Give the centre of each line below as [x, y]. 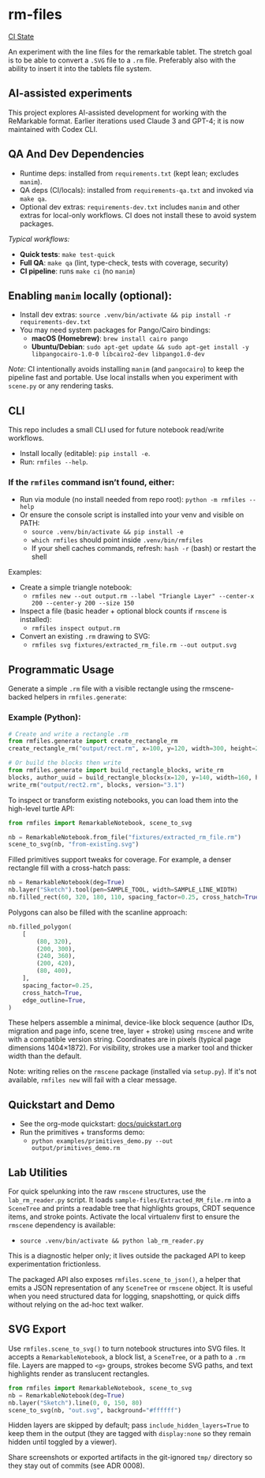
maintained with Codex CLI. [53, 129]
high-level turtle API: [41, 809]
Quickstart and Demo [62, 1105]
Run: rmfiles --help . [54, 462]
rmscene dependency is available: [62, 1225]
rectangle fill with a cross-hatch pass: [69, 868]
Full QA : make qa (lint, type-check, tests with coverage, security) [124, 262]
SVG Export [37, 1329]
